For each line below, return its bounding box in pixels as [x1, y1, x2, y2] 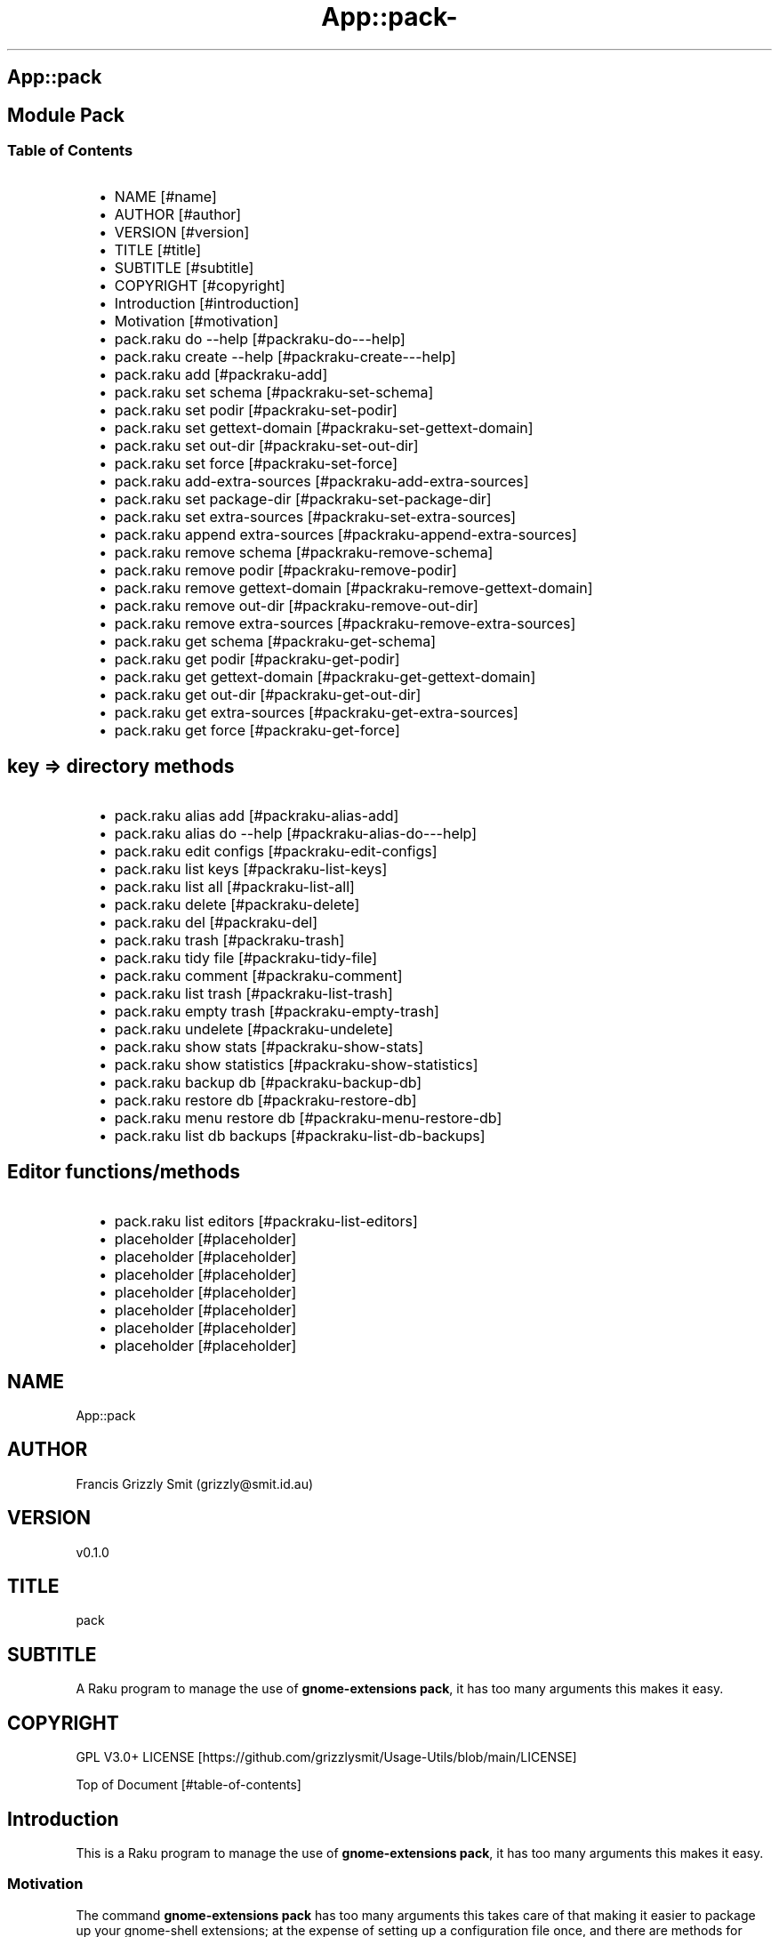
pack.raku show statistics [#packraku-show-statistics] [114, 1056, 478, 1074]
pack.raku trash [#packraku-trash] [114, 931, 345, 950]
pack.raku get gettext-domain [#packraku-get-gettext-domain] [114, 668, 536, 687]
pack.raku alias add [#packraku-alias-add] [114, 807, 399, 825]
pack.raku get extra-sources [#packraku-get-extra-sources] [114, 703, 518, 722]
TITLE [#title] [114, 241, 201, 260]
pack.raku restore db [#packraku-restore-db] [114, 1091, 417, 1110]
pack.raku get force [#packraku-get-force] [114, 721, 400, 740]
